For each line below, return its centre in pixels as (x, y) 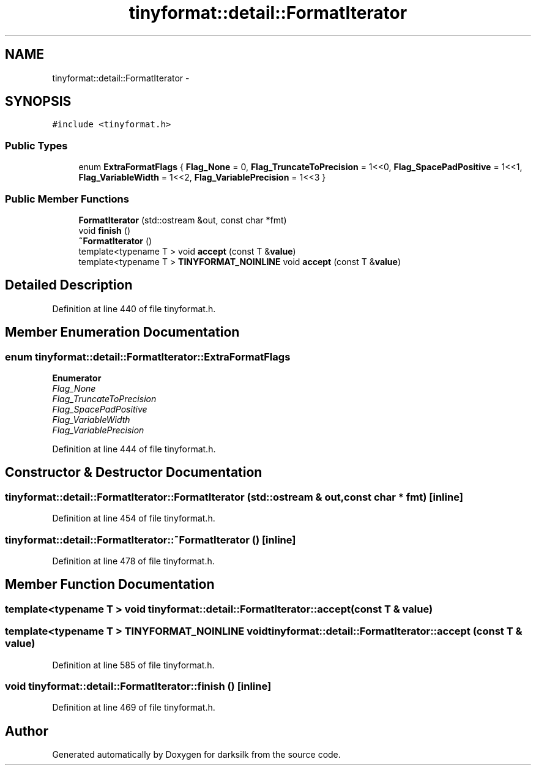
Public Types (36, 145)
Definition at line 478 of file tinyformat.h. (133, 561)
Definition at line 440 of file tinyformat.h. (134, 308)
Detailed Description (69, 285)
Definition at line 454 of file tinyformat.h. (134, 518)
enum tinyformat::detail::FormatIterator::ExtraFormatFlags (148, 357)
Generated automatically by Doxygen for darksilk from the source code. (196, 755)
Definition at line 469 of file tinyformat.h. (134, 708)
